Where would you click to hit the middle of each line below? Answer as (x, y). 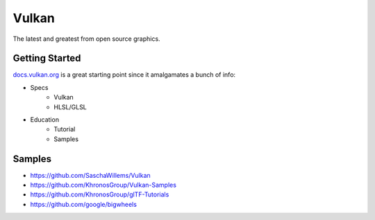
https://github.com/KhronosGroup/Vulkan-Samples (103, 185)
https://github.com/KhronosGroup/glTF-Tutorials (100, 194)
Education (44, 120)
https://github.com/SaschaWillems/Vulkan (90, 175)
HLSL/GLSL (70, 107)
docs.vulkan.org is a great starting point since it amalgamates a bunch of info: (124, 75)
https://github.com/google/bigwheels (83, 204)
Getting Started (47, 58)
